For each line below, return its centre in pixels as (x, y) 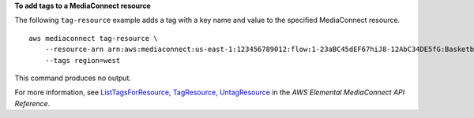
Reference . (32, 103)
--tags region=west (83, 60)
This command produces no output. (73, 78)
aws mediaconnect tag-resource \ (93, 38)
